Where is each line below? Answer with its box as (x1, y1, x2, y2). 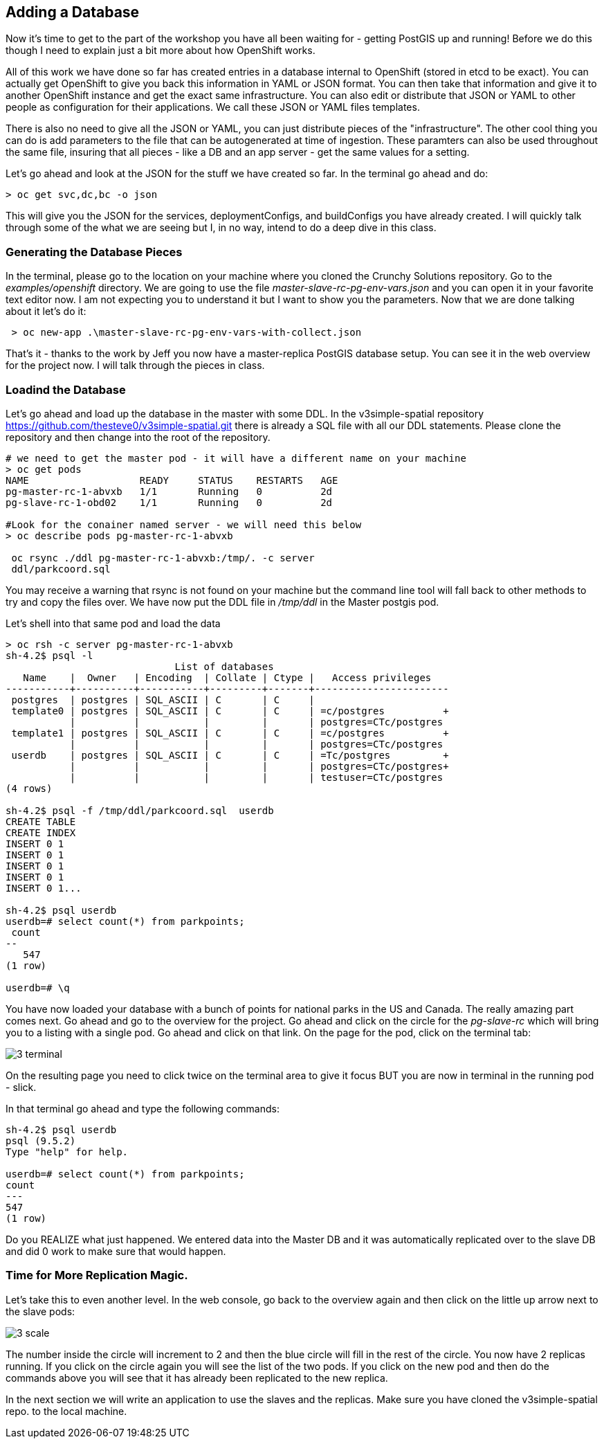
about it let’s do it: (6, 305, 86, 318)
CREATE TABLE (6, 815, 76, 827)
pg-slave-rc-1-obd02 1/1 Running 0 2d (6, 496, 333, 508)
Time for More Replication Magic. (6, 1268, 188, 1283)
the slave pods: (6, 1305, 75, 1317)
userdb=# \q (6, 982, 70, 993)
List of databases (174, 660, 274, 672)
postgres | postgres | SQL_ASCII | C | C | (11, 694, 315, 705)
